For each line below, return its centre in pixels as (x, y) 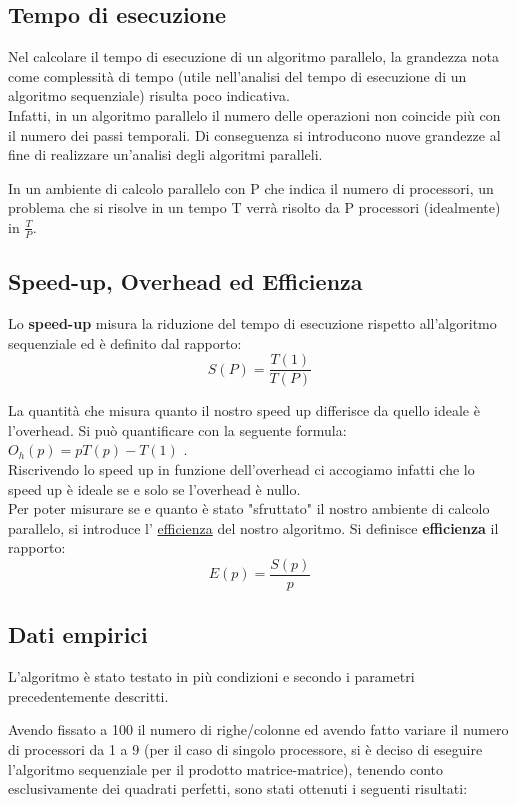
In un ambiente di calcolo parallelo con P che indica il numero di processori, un (251, 187)
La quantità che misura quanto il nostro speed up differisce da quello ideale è (244, 410)
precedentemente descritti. (88, 695)
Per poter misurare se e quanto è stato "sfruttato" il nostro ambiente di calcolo (249, 508)
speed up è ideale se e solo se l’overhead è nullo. (154, 488)
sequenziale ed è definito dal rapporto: (125, 342)
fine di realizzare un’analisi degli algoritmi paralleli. (165, 154)
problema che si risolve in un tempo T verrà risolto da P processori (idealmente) (254, 207)
